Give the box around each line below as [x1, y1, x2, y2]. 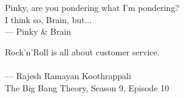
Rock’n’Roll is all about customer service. [5, 45, 160, 58]
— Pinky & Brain [5, 25, 71, 38]
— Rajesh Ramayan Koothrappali [5, 69, 131, 82]
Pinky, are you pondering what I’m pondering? [5, 1, 179, 13]
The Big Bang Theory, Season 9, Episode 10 [5, 81, 169, 94]
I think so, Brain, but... [5, 13, 92, 26]
